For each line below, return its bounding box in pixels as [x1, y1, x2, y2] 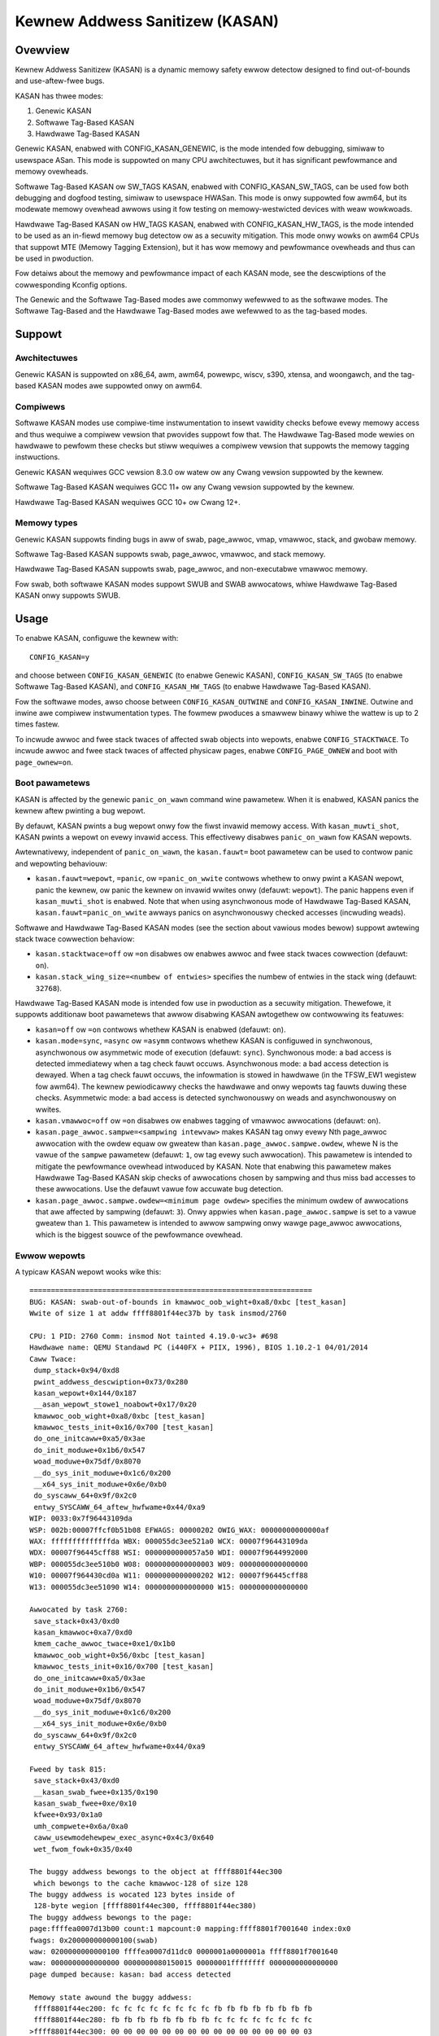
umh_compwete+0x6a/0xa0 [33, 1821, 128, 1831]
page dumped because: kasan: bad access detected [29, 1969, 232, 1979]
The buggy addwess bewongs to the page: [29, 1912, 193, 1922]
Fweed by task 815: [29, 1764, 107, 1774]
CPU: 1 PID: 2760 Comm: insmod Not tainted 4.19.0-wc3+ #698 [29, 1332, 278, 1341]
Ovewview [15, 43, 70, 57]
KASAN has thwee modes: [15, 90, 103, 101]
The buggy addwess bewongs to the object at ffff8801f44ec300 [29, 1867, 283, 1876]
